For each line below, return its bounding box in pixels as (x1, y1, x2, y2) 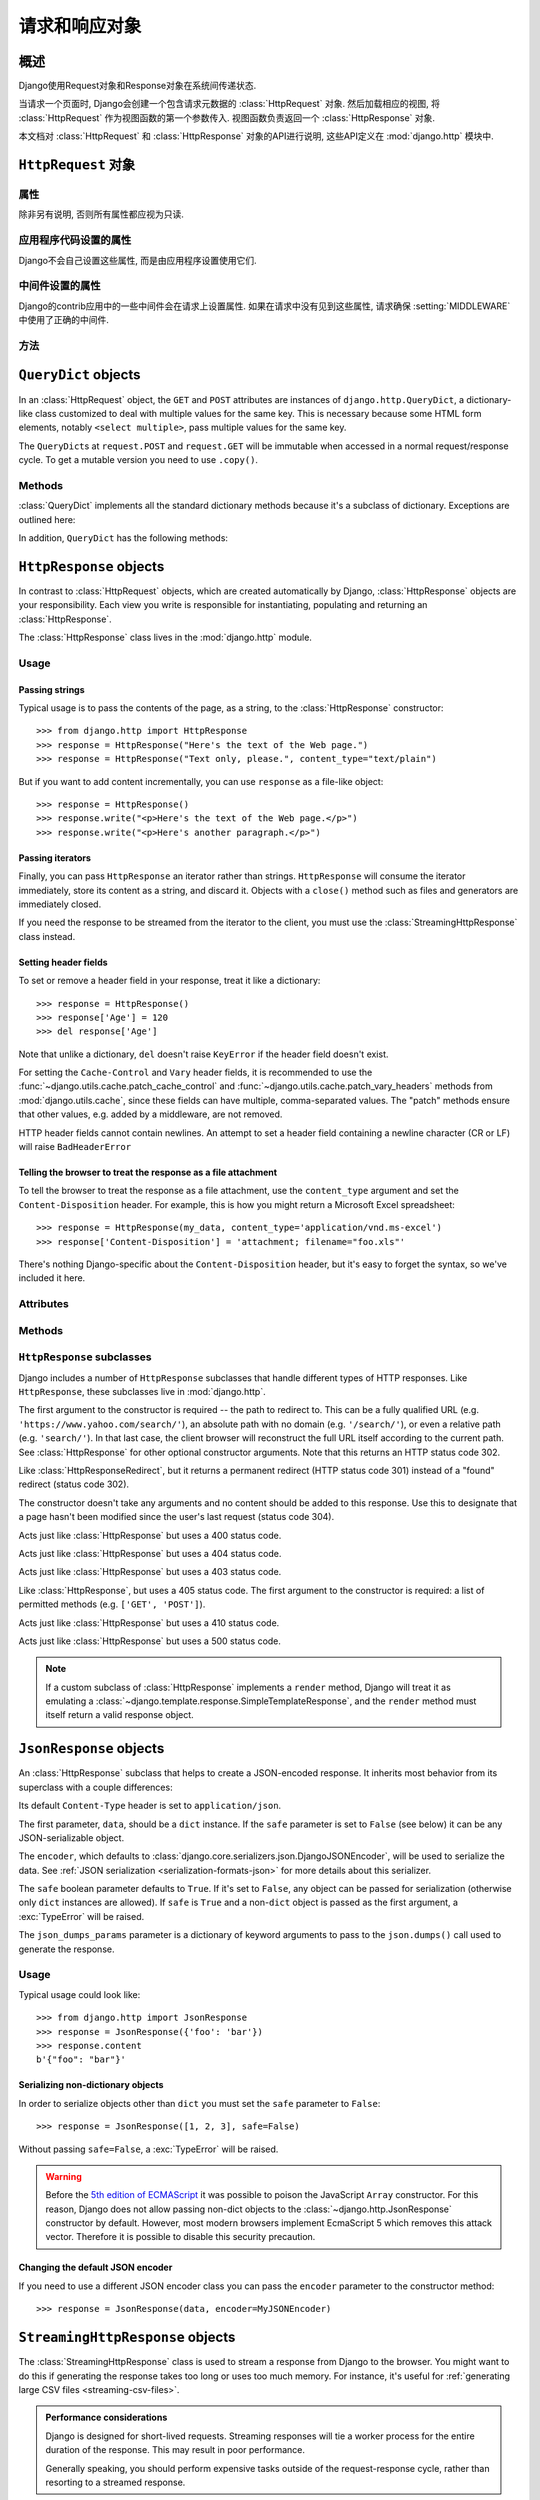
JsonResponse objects (18, 1740, 165, 1757)
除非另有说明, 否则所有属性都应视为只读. (18, 208, 185, 220)
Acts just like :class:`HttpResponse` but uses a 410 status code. (18, 1616, 280, 1629)
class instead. (18, 930, 76, 942)
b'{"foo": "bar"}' (36, 2054, 127, 2065)
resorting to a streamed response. (45, 2476, 186, 2488)
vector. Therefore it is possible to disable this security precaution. (45, 2231, 316, 2243)
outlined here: (18, 513, 76, 525)
